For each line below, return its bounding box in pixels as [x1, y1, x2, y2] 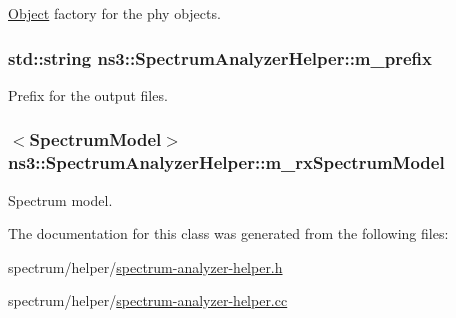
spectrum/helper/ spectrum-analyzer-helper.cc [8, 290, 288, 311]
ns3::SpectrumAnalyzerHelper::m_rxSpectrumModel [8, 150, 445, 175]
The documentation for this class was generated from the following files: [8, 223, 449, 244]
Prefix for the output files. [8, 84, 168, 105]
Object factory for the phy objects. [8, 3, 221, 23]
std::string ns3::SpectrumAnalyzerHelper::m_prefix [8, 45, 432, 70]
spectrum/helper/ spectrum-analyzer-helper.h [8, 256, 283, 277]
